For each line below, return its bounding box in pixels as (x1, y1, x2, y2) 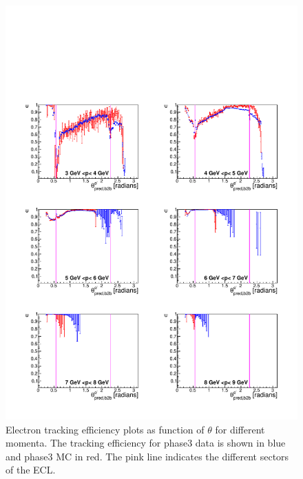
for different (215, 422, 265, 436)
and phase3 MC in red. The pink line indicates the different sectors (6, 449, 289, 463)
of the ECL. (6, 462, 56, 477)
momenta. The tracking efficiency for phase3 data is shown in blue (6, 436, 286, 450)
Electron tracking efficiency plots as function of (6, 422, 205, 436)
